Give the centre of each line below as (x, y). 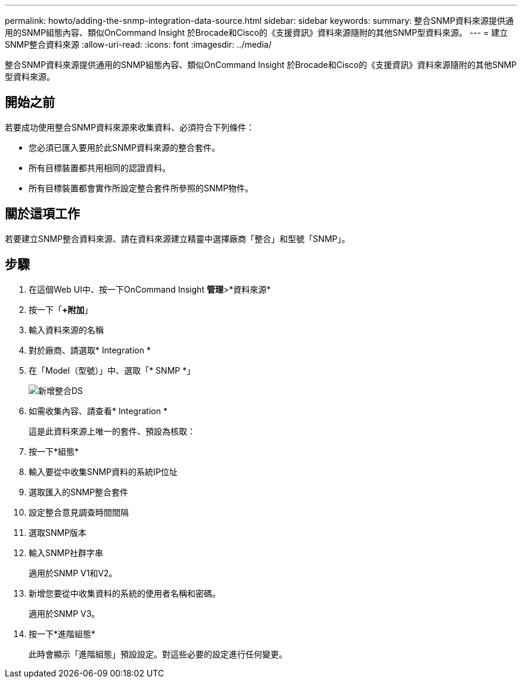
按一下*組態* (54, 451)
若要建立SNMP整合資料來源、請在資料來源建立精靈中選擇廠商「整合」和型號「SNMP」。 (178, 238)
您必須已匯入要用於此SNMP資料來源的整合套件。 (125, 147)
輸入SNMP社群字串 (66, 552)
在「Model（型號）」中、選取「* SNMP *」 (112, 370)
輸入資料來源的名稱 (66, 330)
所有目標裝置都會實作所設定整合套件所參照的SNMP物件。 (141, 188)
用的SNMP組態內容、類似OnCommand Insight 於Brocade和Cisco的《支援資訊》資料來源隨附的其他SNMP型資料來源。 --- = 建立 (257, 32)
